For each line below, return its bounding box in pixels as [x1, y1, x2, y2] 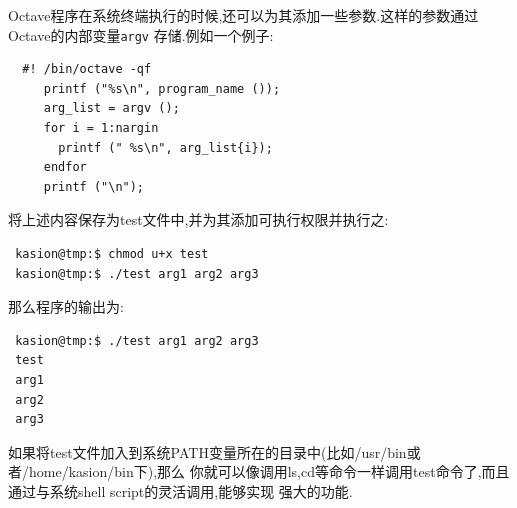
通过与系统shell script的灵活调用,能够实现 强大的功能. [8, 480, 353, 501]
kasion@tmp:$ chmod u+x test [15, 247, 209, 261]
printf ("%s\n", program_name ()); [43, 81, 281, 96]
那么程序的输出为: [8, 296, 124, 317]
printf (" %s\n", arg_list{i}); [58, 140, 273, 155]
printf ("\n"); [43, 179, 145, 194]
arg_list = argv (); [43, 101, 180, 116]
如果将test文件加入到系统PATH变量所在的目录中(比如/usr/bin [8, 441, 407, 462]
